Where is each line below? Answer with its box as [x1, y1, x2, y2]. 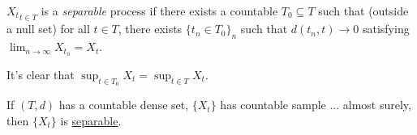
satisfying [362, 20, 410, 37]
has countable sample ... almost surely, [220, 96, 411, 113]
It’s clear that [6, 65, 75, 82]
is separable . [60, 112, 122, 129]
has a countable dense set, [58, 96, 189, 113]
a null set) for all [6, 20, 90, 37]
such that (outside [318, 2, 409, 19]
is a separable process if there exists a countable [41, 2, 278, 19]
